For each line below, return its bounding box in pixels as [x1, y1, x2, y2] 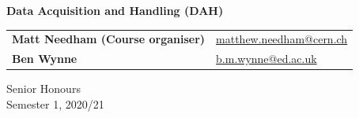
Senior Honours [6, 80, 81, 97]
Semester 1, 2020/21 [6, 95, 104, 112]
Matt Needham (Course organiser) [12, 31, 206, 47]
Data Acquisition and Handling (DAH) [6, 2, 224, 18]
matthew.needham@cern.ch [216, 31, 348, 47]
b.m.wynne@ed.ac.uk [216, 50, 317, 67]
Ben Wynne [12, 50, 77, 67]
